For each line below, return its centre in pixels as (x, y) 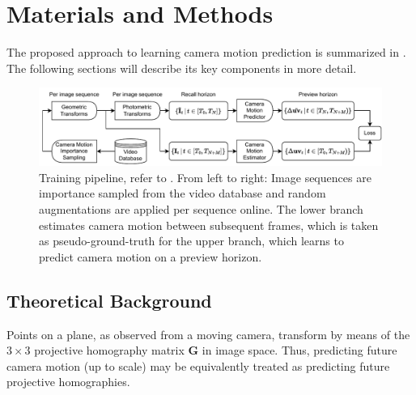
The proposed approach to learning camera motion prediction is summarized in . (206, 52)
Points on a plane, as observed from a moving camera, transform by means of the (208, 334)
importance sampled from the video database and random (183, 193)
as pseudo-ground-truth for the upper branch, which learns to (191, 241)
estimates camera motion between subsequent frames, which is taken (209, 225)
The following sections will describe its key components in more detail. (182, 68)
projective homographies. (68, 382)
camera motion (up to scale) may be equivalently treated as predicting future (198, 365)
